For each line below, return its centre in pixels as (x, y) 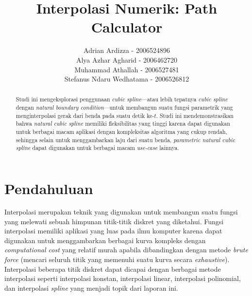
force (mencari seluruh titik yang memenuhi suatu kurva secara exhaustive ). (117, 259)
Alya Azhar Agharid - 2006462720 (127, 59)
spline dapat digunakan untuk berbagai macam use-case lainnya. (97, 148)
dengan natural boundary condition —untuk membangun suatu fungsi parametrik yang (124, 107)
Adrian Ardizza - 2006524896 (127, 50)
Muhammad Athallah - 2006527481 (127, 69)
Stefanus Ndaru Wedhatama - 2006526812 (127, 79)
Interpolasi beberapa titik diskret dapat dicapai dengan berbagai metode (113, 269)
